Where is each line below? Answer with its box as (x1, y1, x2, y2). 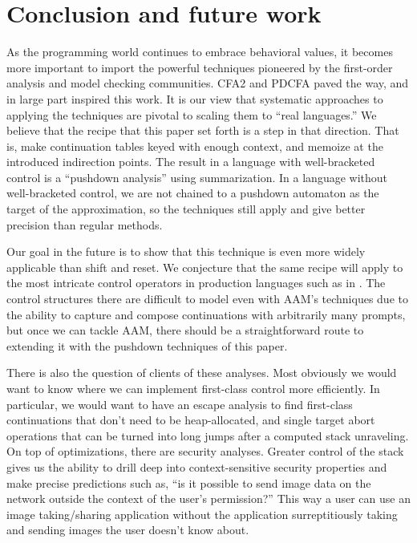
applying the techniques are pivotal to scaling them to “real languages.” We (6, 106, 377, 123)
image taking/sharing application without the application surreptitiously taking (6, 505, 398, 522)
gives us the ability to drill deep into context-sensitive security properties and (6, 458, 387, 475)
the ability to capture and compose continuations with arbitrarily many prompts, (6, 306, 406, 322)
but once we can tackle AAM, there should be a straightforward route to (6, 322, 364, 338)
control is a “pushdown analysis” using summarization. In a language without (6, 168, 388, 185)
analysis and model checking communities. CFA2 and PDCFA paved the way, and (6, 75, 409, 91)
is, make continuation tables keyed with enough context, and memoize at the (6, 137, 383, 154)
